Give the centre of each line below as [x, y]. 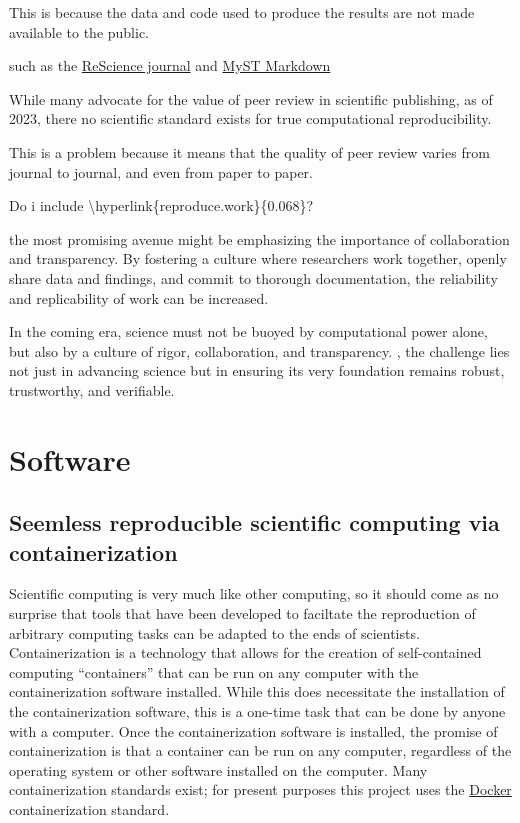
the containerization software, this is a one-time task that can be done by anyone [257, 711]
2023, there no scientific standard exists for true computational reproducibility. [250, 118]
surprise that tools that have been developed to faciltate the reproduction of [242, 613]
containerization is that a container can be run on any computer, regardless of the [260, 750]
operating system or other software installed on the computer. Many [218, 769]
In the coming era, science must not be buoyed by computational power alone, [248, 331]
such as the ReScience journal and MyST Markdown [170, 65]
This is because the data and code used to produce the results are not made [242, 12]
